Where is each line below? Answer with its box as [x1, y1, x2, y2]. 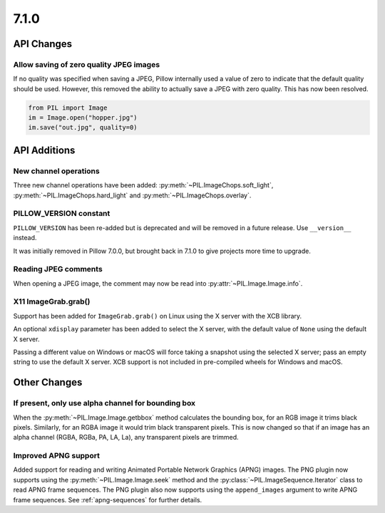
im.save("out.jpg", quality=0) [28, 123, 138, 132]
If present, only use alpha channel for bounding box [13, 398, 196, 408]
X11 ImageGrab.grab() [13, 296, 91, 306]
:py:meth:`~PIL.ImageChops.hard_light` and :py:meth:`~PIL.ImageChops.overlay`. [13, 191, 252, 199]
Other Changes [13, 376, 83, 388]
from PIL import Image [28, 103, 108, 112]
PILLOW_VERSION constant [13, 209, 111, 219]
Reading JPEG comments [13, 264, 103, 274]
